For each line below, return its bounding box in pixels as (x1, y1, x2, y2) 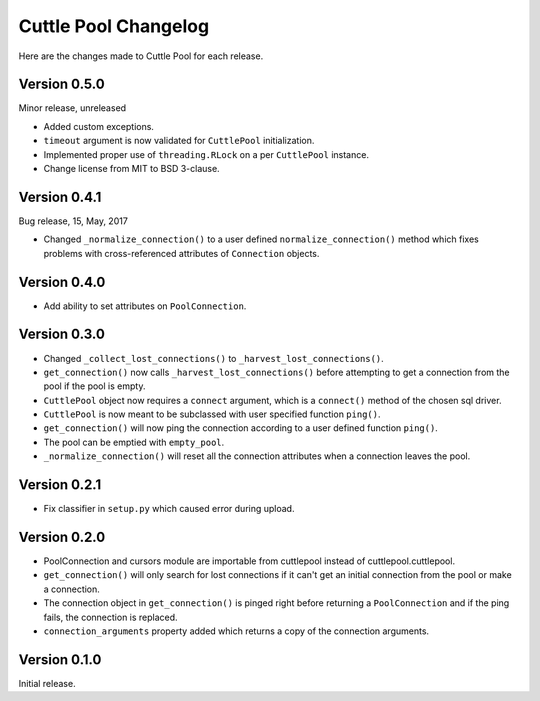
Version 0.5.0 (18, 76, 105, 93)
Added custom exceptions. (43, 120, 155, 132)
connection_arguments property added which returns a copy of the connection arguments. (43, 625, 430, 637)
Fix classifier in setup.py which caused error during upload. (43, 503, 295, 515)
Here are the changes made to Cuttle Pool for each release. (18, 50, 264, 62)
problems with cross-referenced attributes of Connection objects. (43, 247, 320, 259)
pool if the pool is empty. (43, 380, 146, 392)
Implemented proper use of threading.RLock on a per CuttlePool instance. (43, 148, 370, 160)
